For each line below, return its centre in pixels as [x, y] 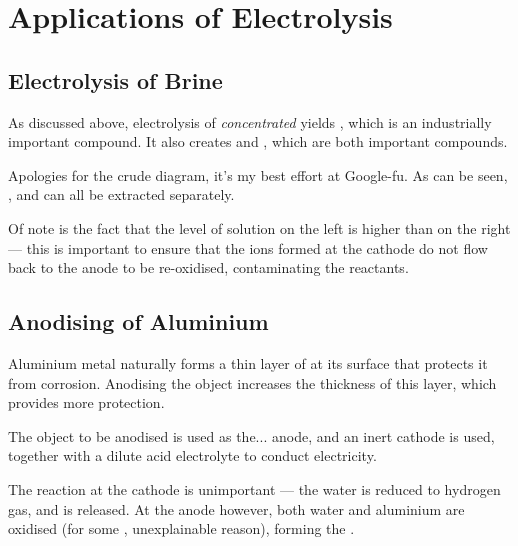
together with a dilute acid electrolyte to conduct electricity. [192, 455]
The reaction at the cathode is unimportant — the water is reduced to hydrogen [254, 488]
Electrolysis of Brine [115, 79]
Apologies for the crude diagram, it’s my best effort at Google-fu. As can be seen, [258, 174]
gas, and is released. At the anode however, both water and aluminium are [236, 508]
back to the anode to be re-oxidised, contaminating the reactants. [208, 267]
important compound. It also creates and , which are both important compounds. [258, 141]
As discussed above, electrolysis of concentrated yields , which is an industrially [250, 121]
